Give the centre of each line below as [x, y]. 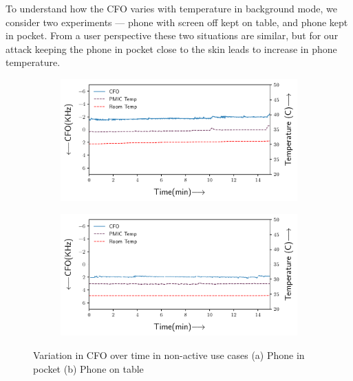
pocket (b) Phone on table [88, 368]
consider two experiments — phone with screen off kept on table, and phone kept [177, 22]
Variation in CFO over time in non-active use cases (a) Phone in [169, 355]
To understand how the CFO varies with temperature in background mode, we [171, 8]
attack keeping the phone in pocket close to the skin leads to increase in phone [171, 48]
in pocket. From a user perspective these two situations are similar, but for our [172, 35]
